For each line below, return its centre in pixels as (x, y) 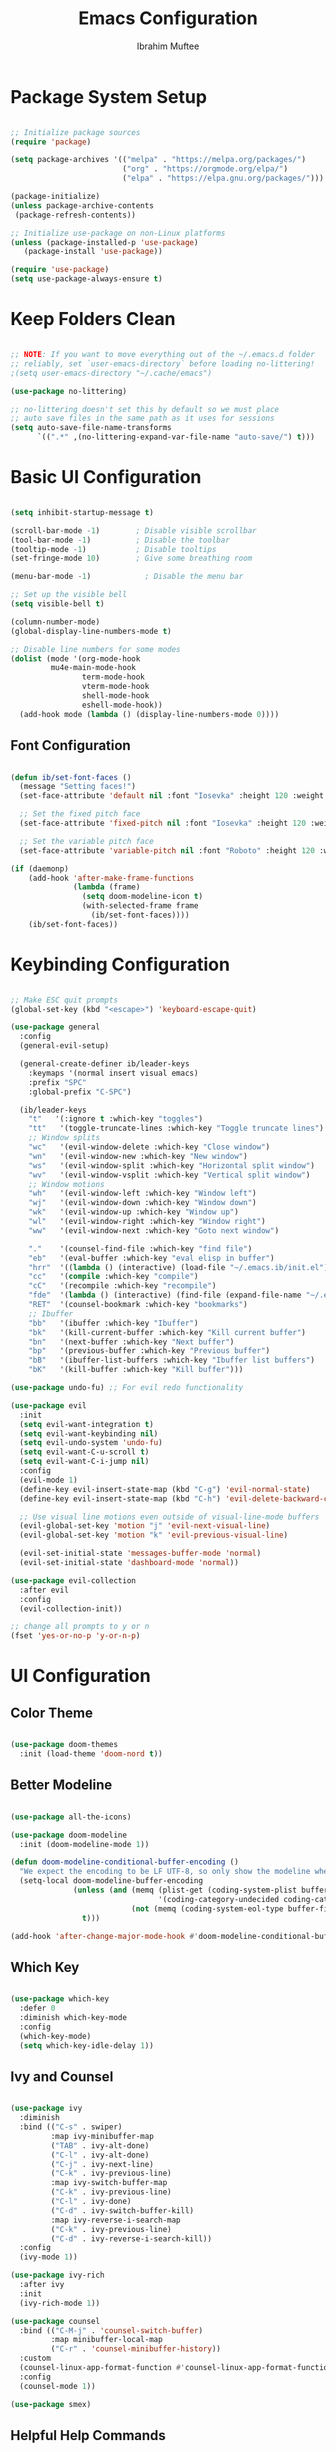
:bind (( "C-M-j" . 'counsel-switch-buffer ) (111, 2330)
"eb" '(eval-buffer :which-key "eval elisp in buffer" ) (151, 1258)
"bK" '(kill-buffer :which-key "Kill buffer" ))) (136, 1370)
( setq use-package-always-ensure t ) (86, 279)
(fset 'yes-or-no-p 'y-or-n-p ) (75, 1636)
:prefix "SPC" (57, 1082)
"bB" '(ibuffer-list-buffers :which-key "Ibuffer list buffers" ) (171, 1360)
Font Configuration (71, 745)
